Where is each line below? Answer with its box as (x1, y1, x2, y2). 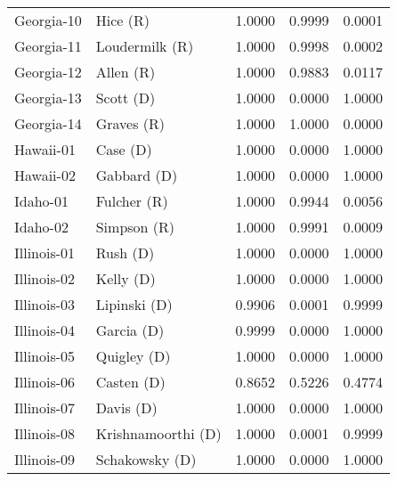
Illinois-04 (14, 320, 76, 340)
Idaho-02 (14, 216, 69, 237)
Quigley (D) (95, 346, 171, 366)
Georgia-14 (14, 113, 82, 134)
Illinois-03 (14, 294, 76, 314)
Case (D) (95, 139, 152, 159)
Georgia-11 (14, 36, 82, 56)
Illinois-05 (14, 346, 76, 366)
